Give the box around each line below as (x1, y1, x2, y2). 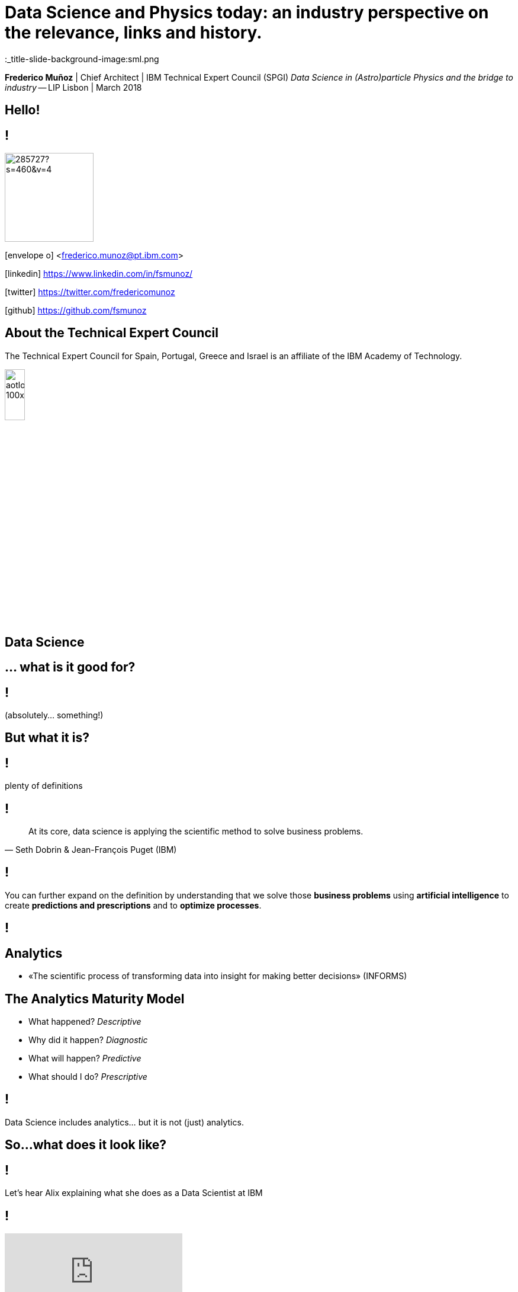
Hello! (5, 103, 40, 118)
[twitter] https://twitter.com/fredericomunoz (5, 287, 175, 298)
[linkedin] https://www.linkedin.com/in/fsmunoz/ (5, 268, 193, 279)
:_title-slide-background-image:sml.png (5, 53, 159, 64)
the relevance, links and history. (5, 23, 262, 43)
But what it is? (5, 730, 89, 746)
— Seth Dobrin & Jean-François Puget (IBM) (5, 845, 177, 855)
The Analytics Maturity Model (5, 991, 185, 1006)
